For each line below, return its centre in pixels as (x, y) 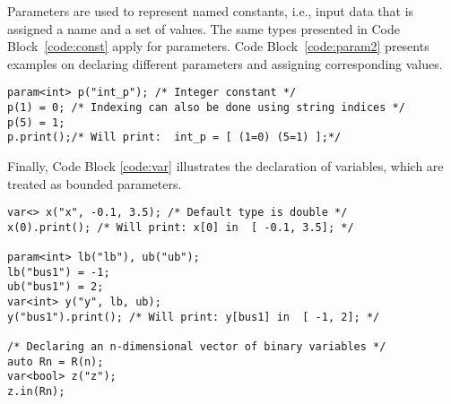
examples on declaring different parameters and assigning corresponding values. (225, 63)
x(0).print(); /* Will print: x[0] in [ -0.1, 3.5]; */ (181, 227)
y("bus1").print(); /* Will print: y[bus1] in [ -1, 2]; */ (194, 317)
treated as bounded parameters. (95, 183)
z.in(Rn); (36, 392)
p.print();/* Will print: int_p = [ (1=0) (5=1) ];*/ (174, 138)
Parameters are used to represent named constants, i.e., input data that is (211, 11)
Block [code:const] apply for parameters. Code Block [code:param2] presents (218, 46)
